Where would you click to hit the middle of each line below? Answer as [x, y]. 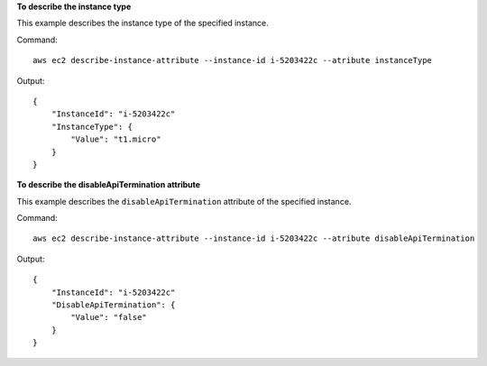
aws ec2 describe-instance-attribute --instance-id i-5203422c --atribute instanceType [233, 60]
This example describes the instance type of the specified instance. [143, 23]
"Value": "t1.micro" [116, 139]
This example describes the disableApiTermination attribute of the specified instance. [184, 201]
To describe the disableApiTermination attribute [109, 185]
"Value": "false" [109, 317]
